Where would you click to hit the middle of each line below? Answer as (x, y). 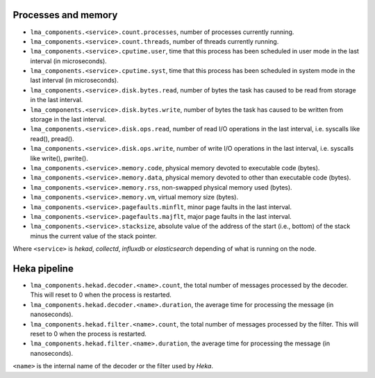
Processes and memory (65, 15)
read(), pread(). (52, 138)
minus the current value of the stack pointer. (94, 236)
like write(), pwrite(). (59, 158)
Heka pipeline (43, 269)
